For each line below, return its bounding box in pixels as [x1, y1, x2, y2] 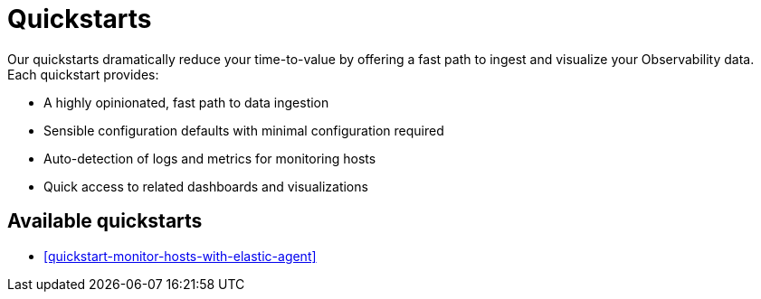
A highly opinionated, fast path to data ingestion [43, 94, 329, 110]
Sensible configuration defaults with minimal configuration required [43, 122, 444, 138]
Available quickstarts [7, 210, 203, 233]
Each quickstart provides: [7, 66, 159, 82]
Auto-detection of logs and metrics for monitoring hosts [43, 150, 376, 166]
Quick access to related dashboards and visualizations [43, 178, 368, 194]
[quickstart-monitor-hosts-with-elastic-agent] [43, 248, 317, 264]
